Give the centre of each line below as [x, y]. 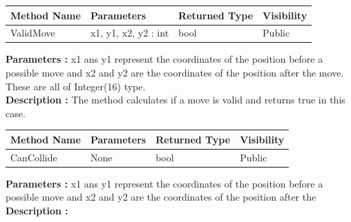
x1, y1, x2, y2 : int [130, 33]
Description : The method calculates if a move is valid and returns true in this [175, 100]
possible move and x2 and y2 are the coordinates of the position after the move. [175, 73]
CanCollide [34, 157]
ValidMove [33, 33]
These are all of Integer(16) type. [76, 86]
